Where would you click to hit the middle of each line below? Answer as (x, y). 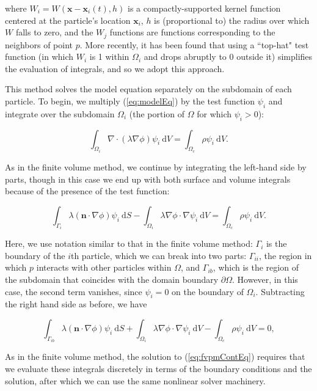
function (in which (39, 57)
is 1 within (109, 57)
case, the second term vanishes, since (74, 291)
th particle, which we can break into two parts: (158, 255)
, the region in (286, 255)
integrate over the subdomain (60, 113)
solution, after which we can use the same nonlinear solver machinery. (135, 380)
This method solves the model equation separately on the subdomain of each (148, 89)
